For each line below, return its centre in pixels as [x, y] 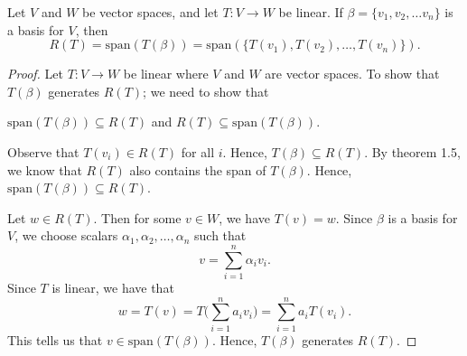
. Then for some [137, 217]
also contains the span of [198, 169]
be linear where [166, 74]
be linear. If [311, 12]
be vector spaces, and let [150, 12]
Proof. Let [35, 74]
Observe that [43, 151]
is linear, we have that [113, 288]
